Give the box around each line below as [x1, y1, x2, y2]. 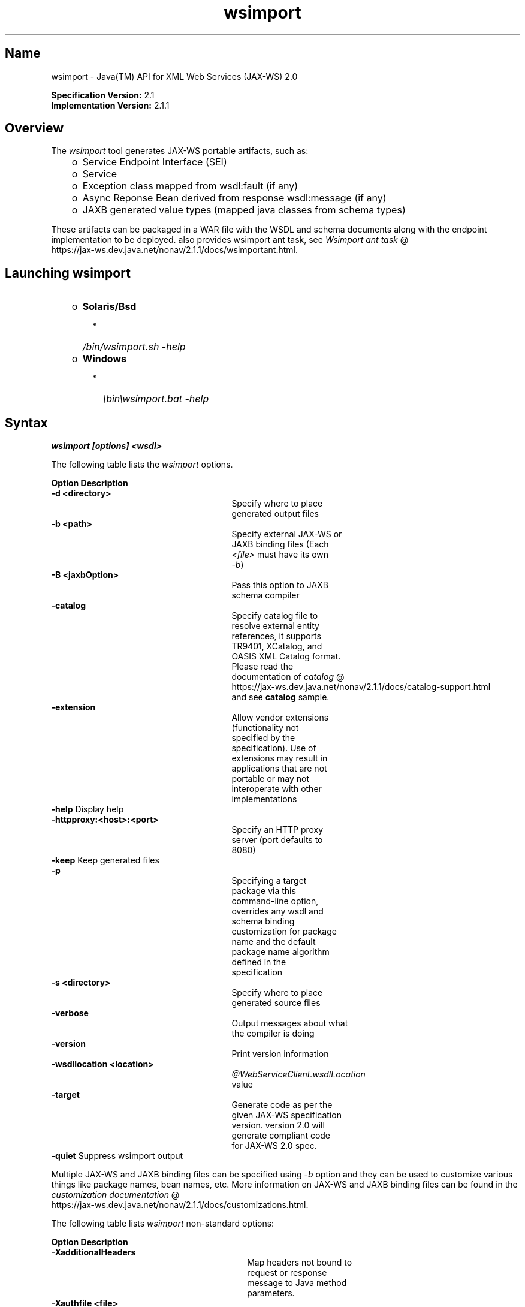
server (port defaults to [231, 835, 323, 845]
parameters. [247, 1288, 295, 1299]
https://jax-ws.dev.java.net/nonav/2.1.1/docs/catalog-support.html [231, 682, 491, 692]
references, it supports [231, 631, 321, 642]
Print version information [231, 1049, 329, 1059]
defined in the [231, 957, 286, 968]
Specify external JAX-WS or [231, 529, 342, 540]
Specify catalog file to [231, 610, 318, 621]
